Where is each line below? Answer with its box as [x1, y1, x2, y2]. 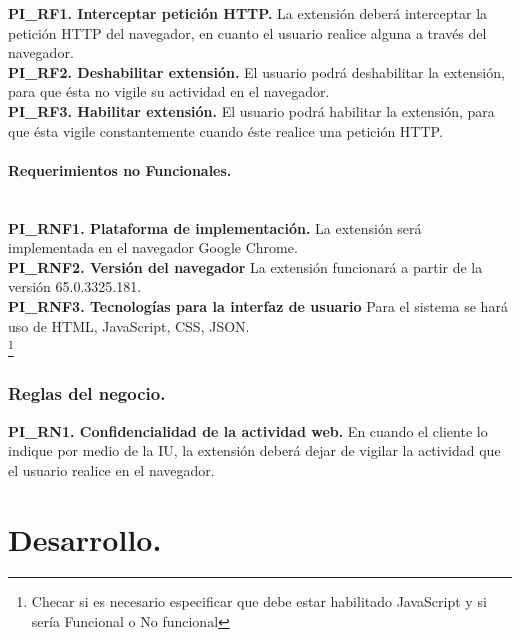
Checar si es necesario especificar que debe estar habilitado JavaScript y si [31, 591, 487, 612]
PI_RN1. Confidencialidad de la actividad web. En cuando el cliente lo [8, 420, 488, 441]
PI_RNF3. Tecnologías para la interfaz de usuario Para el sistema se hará [8, 295, 508, 316]
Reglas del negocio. [8, 381, 166, 406]
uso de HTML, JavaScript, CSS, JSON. [8, 315, 250, 336]
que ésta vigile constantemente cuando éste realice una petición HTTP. [8, 120, 443, 141]
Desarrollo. [8, 518, 162, 559]
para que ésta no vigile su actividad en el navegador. [8, 81, 330, 102]
